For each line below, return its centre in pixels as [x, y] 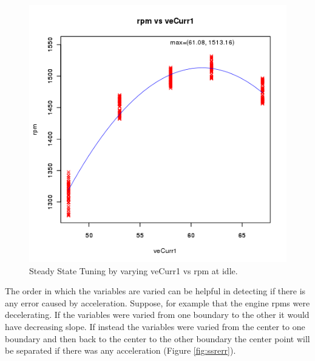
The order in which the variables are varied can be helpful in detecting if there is [155, 291]
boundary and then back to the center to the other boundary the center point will [157, 338]
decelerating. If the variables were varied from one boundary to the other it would [157, 315]
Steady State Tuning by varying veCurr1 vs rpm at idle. [134, 270]
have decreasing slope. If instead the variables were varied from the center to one [155, 326]
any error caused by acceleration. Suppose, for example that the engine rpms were [157, 302]
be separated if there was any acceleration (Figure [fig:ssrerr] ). [120, 350]
